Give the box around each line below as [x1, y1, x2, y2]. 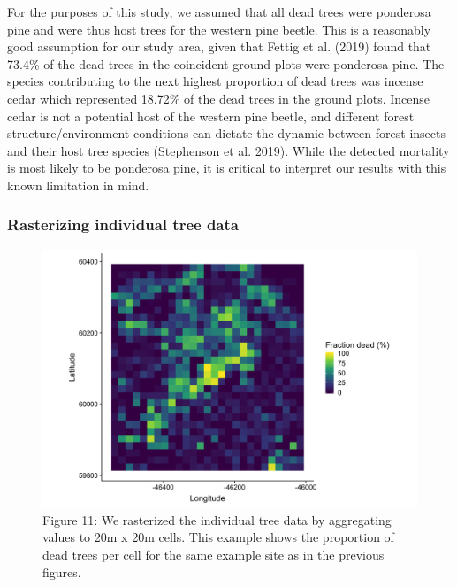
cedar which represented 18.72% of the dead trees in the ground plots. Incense [7, 89, 430, 107]
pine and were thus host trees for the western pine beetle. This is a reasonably [7, 19, 431, 38]
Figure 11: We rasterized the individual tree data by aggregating [42, 510, 392, 529]
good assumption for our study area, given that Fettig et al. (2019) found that [7, 37, 431, 56]
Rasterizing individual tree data [7, 213, 239, 236]
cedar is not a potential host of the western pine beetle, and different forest [7, 106, 415, 125]
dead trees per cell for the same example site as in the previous [42, 545, 385, 564]
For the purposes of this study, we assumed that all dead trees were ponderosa [7, 3, 431, 20]
